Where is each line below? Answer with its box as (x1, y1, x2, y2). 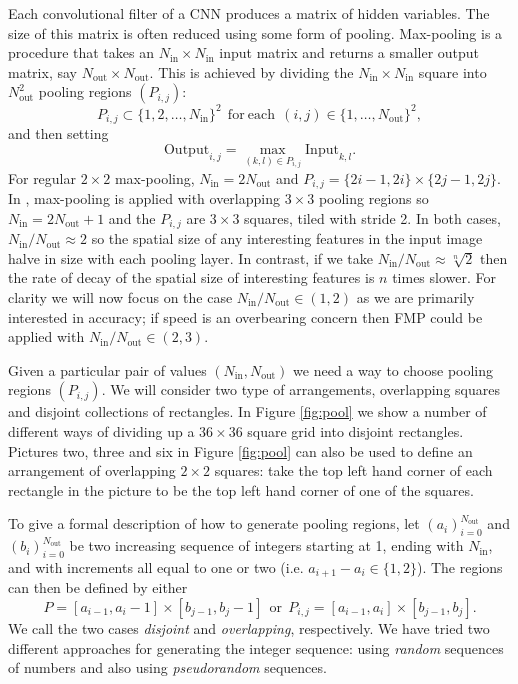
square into (418, 61, 487, 82)
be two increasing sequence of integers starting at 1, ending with (69, 535, 464, 556)
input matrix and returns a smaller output (219, 42, 480, 63)
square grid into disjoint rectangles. (247, 420, 464, 441)
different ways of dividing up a (8, 420, 195, 441)
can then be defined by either (8, 577, 188, 598)
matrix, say (8, 61, 77, 82)
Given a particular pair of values (8, 359, 207, 380)
